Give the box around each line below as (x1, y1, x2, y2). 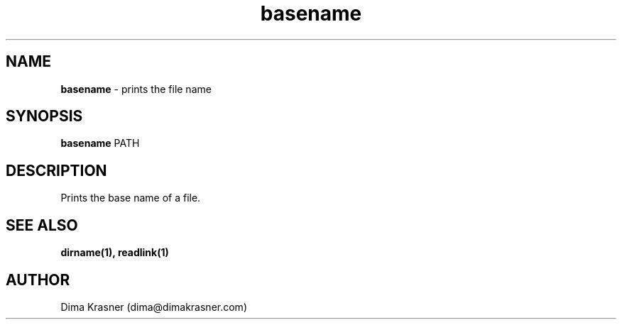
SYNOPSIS (6, 107, 83, 126)
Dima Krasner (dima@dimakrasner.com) (60, 300, 247, 313)
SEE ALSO (6, 216, 78, 234)
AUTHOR (6, 270, 70, 289)
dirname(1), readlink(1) (60, 246, 169, 259)
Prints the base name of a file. (60, 192, 201, 204)
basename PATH (60, 137, 140, 150)
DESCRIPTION (6, 161, 107, 180)
